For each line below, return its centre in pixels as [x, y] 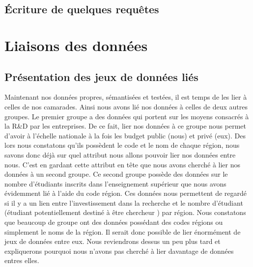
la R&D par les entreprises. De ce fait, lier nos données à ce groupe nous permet [125, 126]
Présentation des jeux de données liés [101, 76]
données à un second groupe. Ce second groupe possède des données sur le [116, 174]
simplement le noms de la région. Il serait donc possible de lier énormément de [123, 231]
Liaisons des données [76, 45]
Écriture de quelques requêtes [82, 9]
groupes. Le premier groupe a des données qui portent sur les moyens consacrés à [127, 116]
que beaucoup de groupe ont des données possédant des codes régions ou [114, 222]
